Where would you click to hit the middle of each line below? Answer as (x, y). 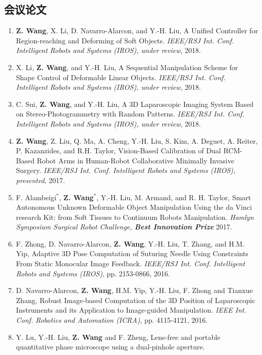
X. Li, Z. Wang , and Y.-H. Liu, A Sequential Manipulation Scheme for (127, 67)
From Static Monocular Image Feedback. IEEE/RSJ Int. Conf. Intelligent (130, 263)
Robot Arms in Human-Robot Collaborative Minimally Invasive (135, 160)
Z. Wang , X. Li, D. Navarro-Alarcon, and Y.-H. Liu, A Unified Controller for (137, 31)
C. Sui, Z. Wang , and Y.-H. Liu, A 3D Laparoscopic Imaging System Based (135, 104)
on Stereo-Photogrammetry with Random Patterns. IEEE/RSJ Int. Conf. (130, 114)
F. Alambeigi (36, 197)
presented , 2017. (40, 180)
